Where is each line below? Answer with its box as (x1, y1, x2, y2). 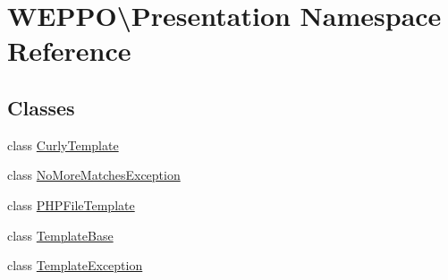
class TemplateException (7, 256, 143, 275)
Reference (7, 32, 131, 69)
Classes (7, 93, 75, 121)
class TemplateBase (7, 225, 114, 244)
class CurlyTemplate (7, 135, 119, 154)
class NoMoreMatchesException (7, 165, 181, 184)
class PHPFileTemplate (7, 195, 135, 214)
